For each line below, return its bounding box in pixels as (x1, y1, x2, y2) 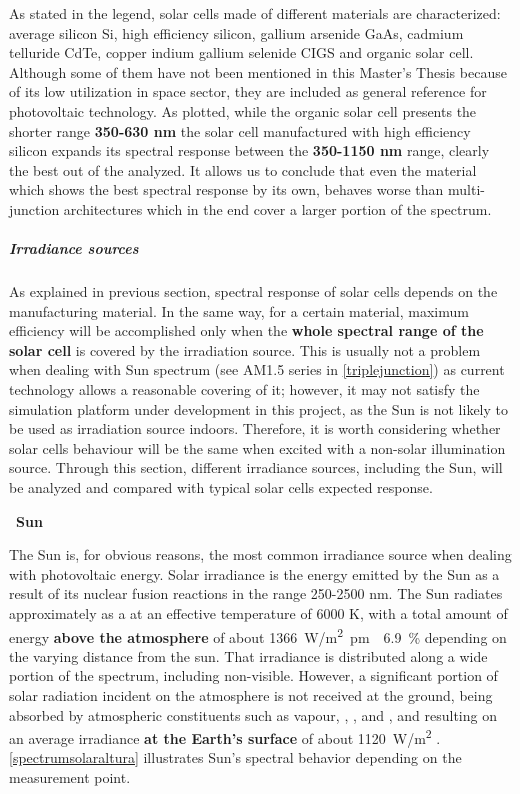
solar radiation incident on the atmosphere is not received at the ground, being (9, 685, 493, 706)
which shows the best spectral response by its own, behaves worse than (9, 179, 444, 200)
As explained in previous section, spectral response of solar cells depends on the (9, 281, 498, 302)
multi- (448, 179, 485, 200)
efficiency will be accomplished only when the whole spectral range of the (9, 320, 484, 341)
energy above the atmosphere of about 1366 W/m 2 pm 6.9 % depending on (9, 623, 507, 647)
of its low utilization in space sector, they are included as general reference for (9, 81, 487, 102)
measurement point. (9, 767, 131, 788)
